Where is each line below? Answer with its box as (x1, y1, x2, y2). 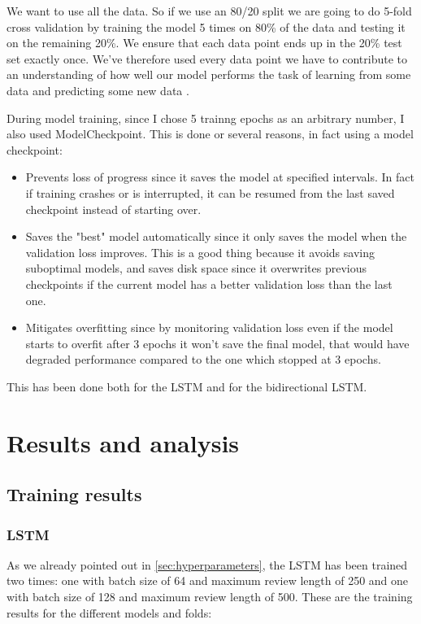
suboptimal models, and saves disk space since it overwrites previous (25, 260, 367, 277)
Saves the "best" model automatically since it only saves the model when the (25, 228, 407, 245)
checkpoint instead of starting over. (25, 200, 202, 217)
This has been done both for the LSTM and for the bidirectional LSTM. (7, 377, 367, 395)
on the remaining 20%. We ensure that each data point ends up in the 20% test (7, 34, 402, 51)
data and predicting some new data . (7, 81, 189, 98)
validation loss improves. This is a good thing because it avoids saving (25, 243, 375, 260)
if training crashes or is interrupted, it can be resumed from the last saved (25, 184, 395, 201)
